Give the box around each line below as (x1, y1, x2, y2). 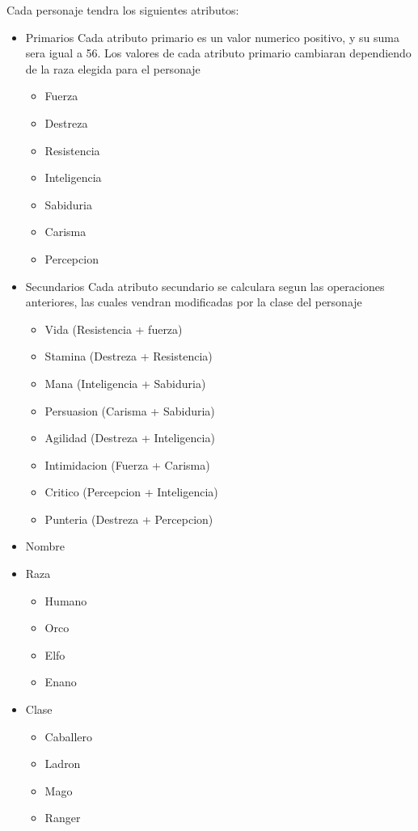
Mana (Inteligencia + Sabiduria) (44, 374, 206, 391)
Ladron (44, 755, 81, 772)
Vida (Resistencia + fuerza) (44, 320, 183, 337)
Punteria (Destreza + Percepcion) (44, 510, 213, 527)
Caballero (44, 728, 92, 745)
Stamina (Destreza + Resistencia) (44, 348, 213, 365)
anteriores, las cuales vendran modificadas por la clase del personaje (25, 293, 362, 310)
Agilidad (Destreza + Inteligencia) (44, 429, 215, 446)
